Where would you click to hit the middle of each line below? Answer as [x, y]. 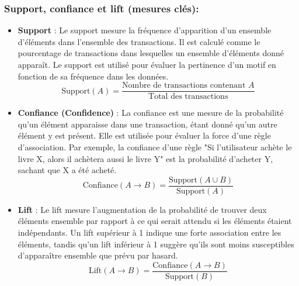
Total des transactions [188, 97]
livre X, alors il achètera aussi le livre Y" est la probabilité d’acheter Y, [145, 158]
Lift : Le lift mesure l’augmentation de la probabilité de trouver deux [142, 209]
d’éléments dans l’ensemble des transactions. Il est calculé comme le [139, 41]
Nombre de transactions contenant [184, 86]
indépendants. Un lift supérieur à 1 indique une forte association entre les [149, 232]
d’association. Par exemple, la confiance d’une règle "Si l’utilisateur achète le [155, 147]
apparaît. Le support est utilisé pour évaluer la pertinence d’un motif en [147, 64]
